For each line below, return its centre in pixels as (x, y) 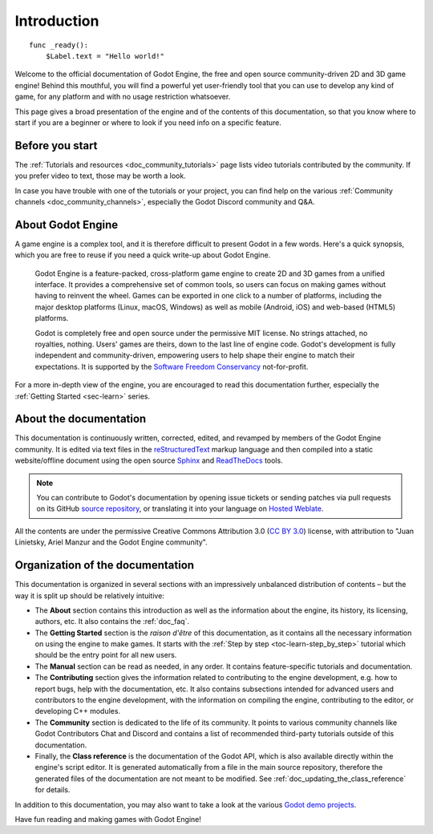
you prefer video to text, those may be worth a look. (100, 176)
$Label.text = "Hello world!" (105, 56)
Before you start (56, 146)
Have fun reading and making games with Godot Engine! (108, 819)
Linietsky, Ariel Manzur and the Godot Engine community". (111, 542)
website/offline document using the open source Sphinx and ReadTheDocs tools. (149, 460)
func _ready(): (59, 45)
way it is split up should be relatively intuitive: (89, 595)
